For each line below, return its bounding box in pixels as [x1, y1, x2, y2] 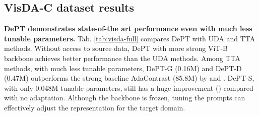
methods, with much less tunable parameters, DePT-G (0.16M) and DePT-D [4, 63, 242, 73]
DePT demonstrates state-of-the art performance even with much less [4, 23, 252, 34]
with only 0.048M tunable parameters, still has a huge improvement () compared [4, 82, 253, 93]
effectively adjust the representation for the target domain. [4, 102, 185, 112]
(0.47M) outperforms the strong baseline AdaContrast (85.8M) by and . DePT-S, [4, 73, 254, 83]
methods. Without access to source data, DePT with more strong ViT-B [4, 43, 228, 53]
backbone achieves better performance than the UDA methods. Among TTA [4, 52, 241, 63]
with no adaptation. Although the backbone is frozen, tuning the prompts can [4, 92, 245, 103]
